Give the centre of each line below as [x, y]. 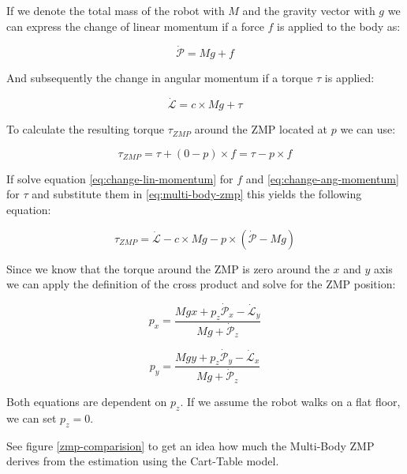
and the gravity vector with [309, 10]
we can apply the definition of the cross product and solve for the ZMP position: [201, 284]
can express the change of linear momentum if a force [135, 26]
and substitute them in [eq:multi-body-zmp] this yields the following [197, 194]
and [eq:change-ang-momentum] [322, 178]
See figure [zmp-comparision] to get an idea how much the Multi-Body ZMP [190, 445]
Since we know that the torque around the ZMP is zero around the [168, 268]
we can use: [368, 129]
